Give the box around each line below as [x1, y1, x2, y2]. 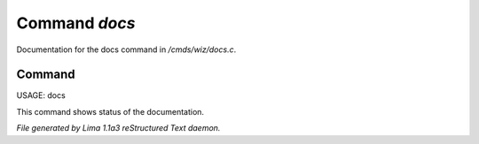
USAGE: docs [16, 90, 66, 101]
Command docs [16, 13, 136, 33]
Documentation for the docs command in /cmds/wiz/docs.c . [16, 44, 237, 55]
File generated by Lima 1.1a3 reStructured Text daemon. [16, 123, 221, 133]
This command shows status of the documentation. [16, 106, 204, 117]
